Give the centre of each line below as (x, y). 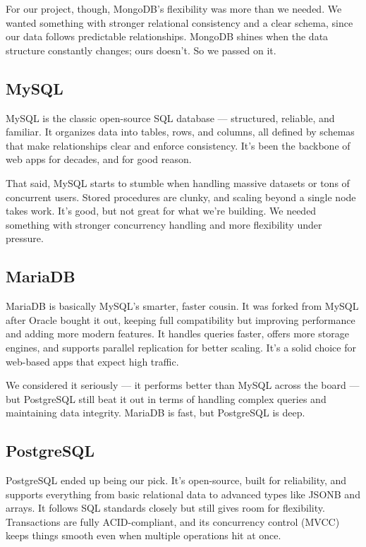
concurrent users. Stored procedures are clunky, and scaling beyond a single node (181, 197)
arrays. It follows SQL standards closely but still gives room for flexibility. (165, 508)
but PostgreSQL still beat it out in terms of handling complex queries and (166, 398)
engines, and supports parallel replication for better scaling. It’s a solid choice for (181, 347)
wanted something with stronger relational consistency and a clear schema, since (179, 22)
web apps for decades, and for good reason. (99, 159)
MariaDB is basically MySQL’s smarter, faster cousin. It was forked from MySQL (182, 306)
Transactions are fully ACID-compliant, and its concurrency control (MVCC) (173, 521)
